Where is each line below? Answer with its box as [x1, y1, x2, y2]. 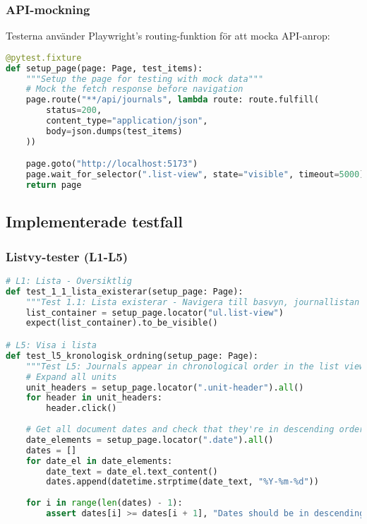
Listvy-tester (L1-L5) [6, 247, 128, 265]
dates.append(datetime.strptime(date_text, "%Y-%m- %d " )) [46, 477, 319, 487]
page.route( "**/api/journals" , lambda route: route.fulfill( [25, 95, 319, 105]
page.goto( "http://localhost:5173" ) [25, 159, 198, 169]
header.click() [46, 403, 117, 414]
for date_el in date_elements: [25, 455, 173, 466]
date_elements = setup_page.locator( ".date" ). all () [25, 434, 274, 445]
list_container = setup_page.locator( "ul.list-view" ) [25, 307, 284, 318]
